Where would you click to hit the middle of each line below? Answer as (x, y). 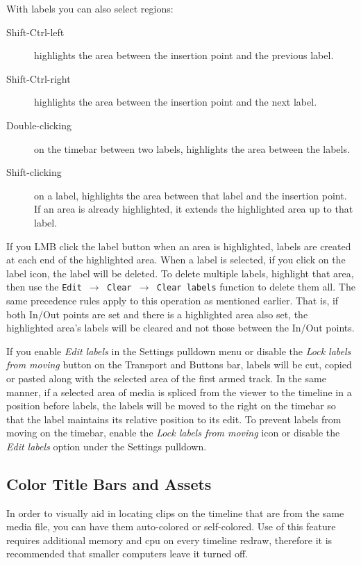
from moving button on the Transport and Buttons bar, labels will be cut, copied (179, 365)
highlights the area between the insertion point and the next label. (176, 102)
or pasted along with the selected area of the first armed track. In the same (166, 378)
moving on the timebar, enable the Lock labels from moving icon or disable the (173, 433)
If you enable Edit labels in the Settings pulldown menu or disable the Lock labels (179, 351)
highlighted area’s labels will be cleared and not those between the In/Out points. (180, 328)
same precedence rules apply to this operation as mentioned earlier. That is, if (173, 300)
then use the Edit (44, 287)
